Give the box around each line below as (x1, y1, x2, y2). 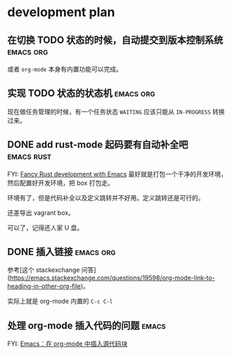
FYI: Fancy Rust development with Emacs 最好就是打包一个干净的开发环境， (7, 169, 227, 178)
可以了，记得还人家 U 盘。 (7, 223, 84, 232)
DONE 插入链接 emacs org (7, 246, 116, 258)
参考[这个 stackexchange (7, 266, 80, 274)
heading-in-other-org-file (7, 282, 81, 290)
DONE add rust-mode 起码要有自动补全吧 (7, 138, 188, 151)
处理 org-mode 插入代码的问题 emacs (7, 319, 167, 331)
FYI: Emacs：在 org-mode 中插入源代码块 (7, 340, 128, 348)
